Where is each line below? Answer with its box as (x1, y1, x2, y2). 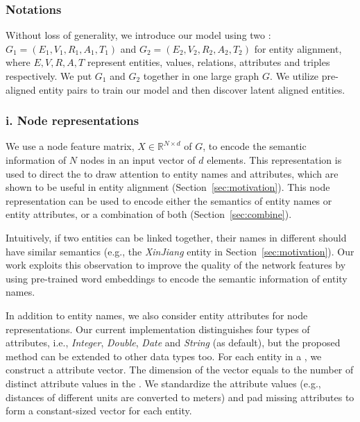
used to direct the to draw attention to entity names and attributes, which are (6, 166, 338, 180)
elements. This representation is (207, 153, 342, 167)
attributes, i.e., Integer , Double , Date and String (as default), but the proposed (6, 335, 341, 350)
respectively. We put (6, 69, 92, 83)
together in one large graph (143, 69, 259, 83)
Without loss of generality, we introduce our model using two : (6, 28, 271, 42)
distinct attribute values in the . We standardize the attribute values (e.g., (6, 375, 321, 390)
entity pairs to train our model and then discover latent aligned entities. (39, 82, 345, 96)
